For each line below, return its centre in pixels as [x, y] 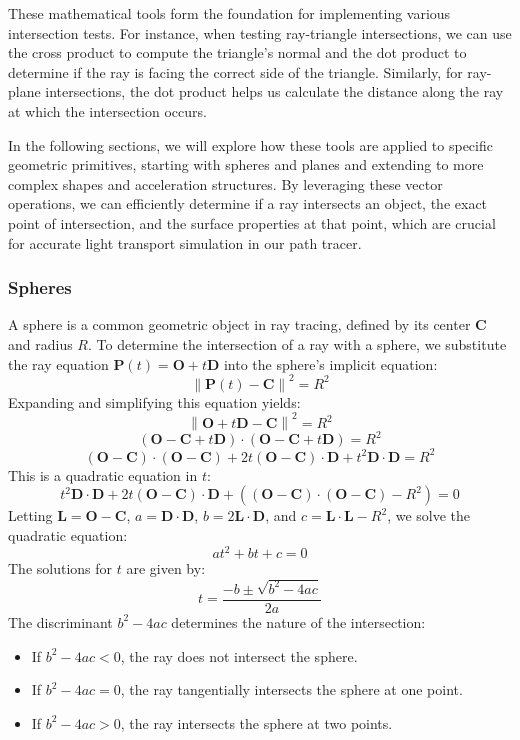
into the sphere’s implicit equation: [330, 363]
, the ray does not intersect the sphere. [239, 655]
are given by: [166, 568]
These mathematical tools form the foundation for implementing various [229, 13]
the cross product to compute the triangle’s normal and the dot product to [237, 52]
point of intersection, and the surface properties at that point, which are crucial [252, 222]
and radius [40, 343]
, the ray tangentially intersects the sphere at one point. [291, 689]
